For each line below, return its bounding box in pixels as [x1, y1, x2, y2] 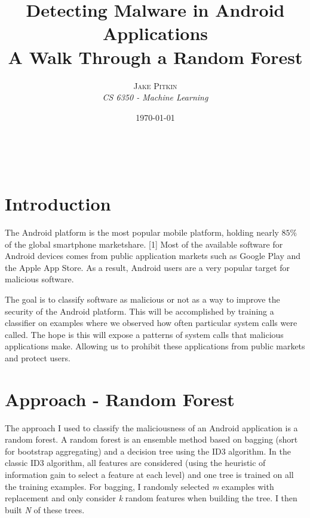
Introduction [5, 191, 111, 216]
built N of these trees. [5, 503, 85, 516]
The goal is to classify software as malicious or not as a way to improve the [5, 292, 280, 305]
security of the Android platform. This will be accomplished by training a [5, 304, 274, 317]
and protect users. [5, 351, 70, 364]
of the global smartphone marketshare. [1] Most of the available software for [5, 237, 283, 250]
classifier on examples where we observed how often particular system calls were [5, 316, 297, 329]
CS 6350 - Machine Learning [102, 91, 208, 103]
